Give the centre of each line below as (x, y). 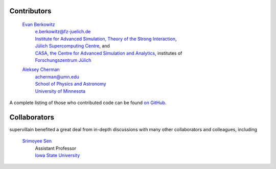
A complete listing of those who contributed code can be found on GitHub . (88, 103)
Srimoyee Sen (37, 141)
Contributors (30, 11)
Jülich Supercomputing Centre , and (72, 46)
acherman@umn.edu (57, 77)
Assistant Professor (56, 148)
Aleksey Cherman (41, 69)
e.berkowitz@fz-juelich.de (63, 32)
